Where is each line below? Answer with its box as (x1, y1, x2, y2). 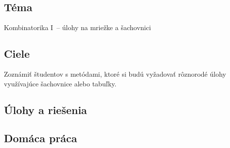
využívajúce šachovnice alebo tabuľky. (4, 78, 117, 88)
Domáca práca (4, 131, 77, 146)
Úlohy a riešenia (4, 102, 87, 117)
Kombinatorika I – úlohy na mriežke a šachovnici (4, 22, 151, 33)
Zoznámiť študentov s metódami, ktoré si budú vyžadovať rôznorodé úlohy (4, 69, 226, 79)
